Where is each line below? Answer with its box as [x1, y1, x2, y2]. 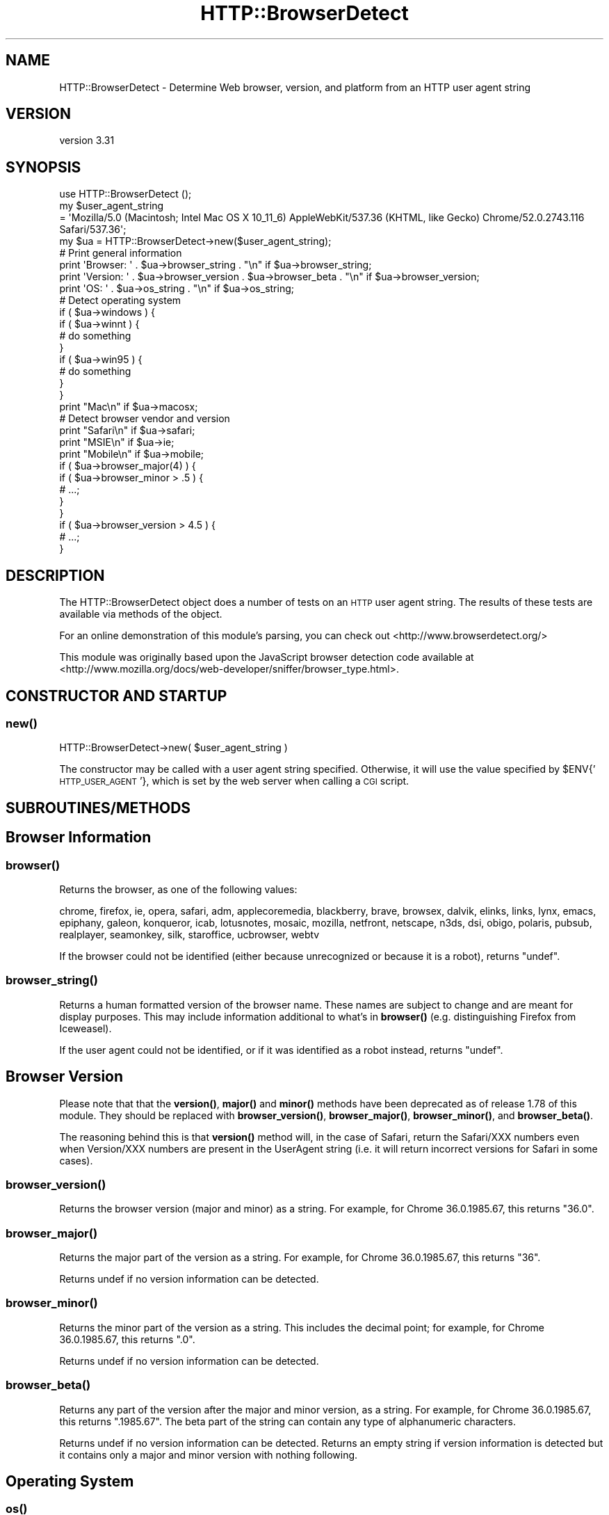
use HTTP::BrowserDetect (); [59, 188, 192, 200]
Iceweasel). [59, 1022, 112, 1034]
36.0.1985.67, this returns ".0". [59, 1333, 195, 1345]
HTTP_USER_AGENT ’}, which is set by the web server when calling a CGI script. [59, 775, 409, 787]
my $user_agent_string [59, 200, 164, 212]
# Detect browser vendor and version [59, 412, 230, 425]
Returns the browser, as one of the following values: [59, 883, 298, 895]
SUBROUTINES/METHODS [6, 799, 191, 817]
